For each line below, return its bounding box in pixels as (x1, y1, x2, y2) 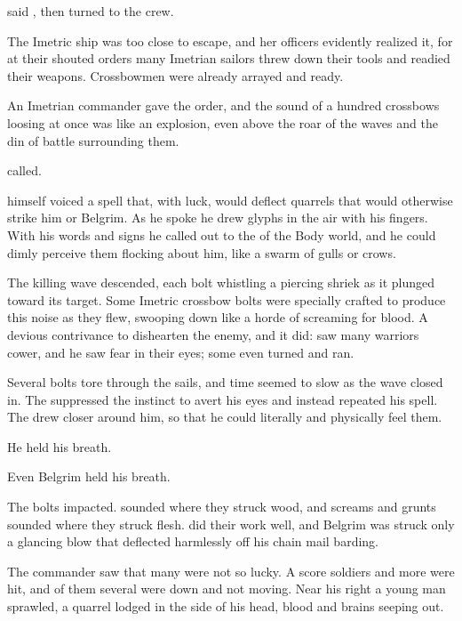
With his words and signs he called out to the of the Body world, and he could (7, 225, 436, 244)
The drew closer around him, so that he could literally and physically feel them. (7, 407, 442, 426)
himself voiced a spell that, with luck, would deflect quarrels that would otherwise (7, 190, 453, 209)
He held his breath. (7, 437, 112, 456)
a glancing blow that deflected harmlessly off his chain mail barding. (7, 532, 378, 551)
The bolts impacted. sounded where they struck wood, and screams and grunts (7, 497, 436, 516)
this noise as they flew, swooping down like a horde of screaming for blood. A (7, 308, 428, 327)
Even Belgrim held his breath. (7, 467, 171, 486)
